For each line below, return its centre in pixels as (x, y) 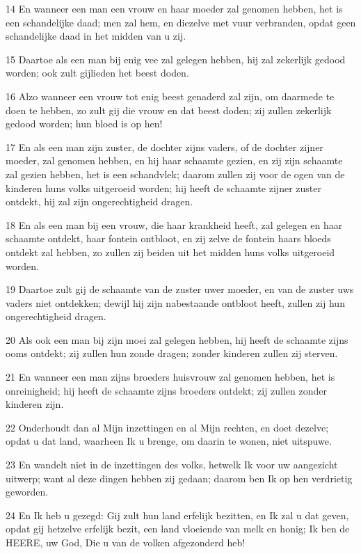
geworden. (27, 492)
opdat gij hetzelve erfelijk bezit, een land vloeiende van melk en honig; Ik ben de (178, 529)
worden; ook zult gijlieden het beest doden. (97, 73)
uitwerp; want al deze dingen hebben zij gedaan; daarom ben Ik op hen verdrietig (179, 478)
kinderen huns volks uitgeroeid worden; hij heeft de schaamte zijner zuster (163, 188)
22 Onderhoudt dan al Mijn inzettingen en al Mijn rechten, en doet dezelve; (167, 427)
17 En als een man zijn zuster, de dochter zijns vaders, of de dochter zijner (165, 147)
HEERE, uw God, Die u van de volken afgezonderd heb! (126, 542)
